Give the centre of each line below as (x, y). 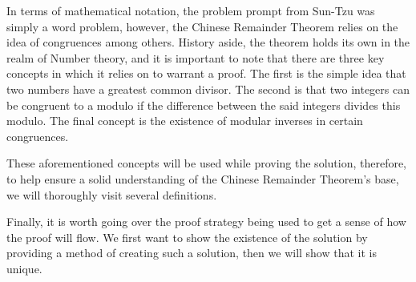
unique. (24, 268)
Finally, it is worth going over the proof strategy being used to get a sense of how (206, 222)
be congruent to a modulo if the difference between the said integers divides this (204, 105)
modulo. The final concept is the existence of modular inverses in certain (185, 121)
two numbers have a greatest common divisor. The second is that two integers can (208, 89)
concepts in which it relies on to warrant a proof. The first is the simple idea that (206, 73)
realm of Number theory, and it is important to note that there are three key (196, 57)
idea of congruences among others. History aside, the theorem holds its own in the (208, 42)
